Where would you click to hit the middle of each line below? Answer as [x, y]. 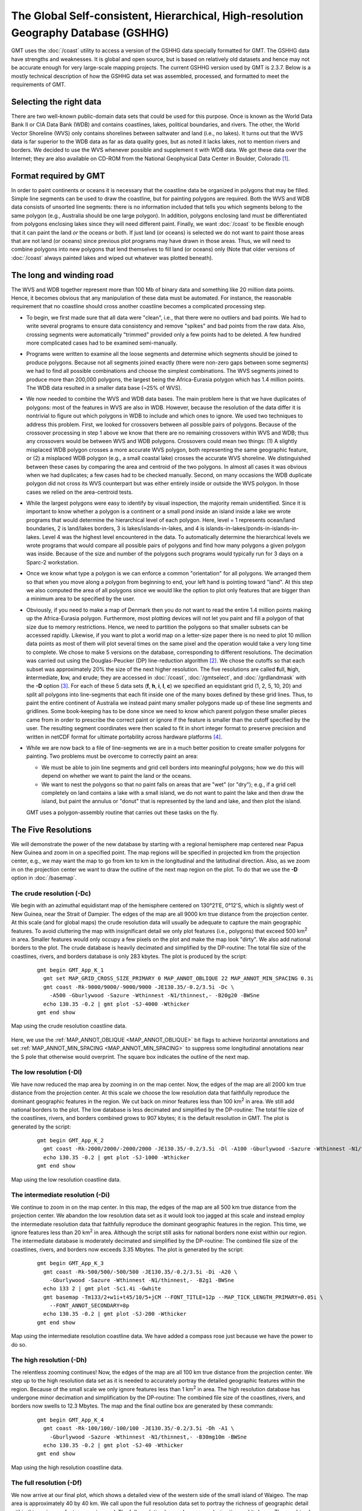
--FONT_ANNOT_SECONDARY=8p [89, 1306]
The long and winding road [62, 275]
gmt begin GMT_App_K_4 [71, 1420]
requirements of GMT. [39, 84]
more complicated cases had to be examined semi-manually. [102, 343]
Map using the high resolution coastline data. [67, 1467]
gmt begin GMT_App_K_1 [71, 970]
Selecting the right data [56, 102]
